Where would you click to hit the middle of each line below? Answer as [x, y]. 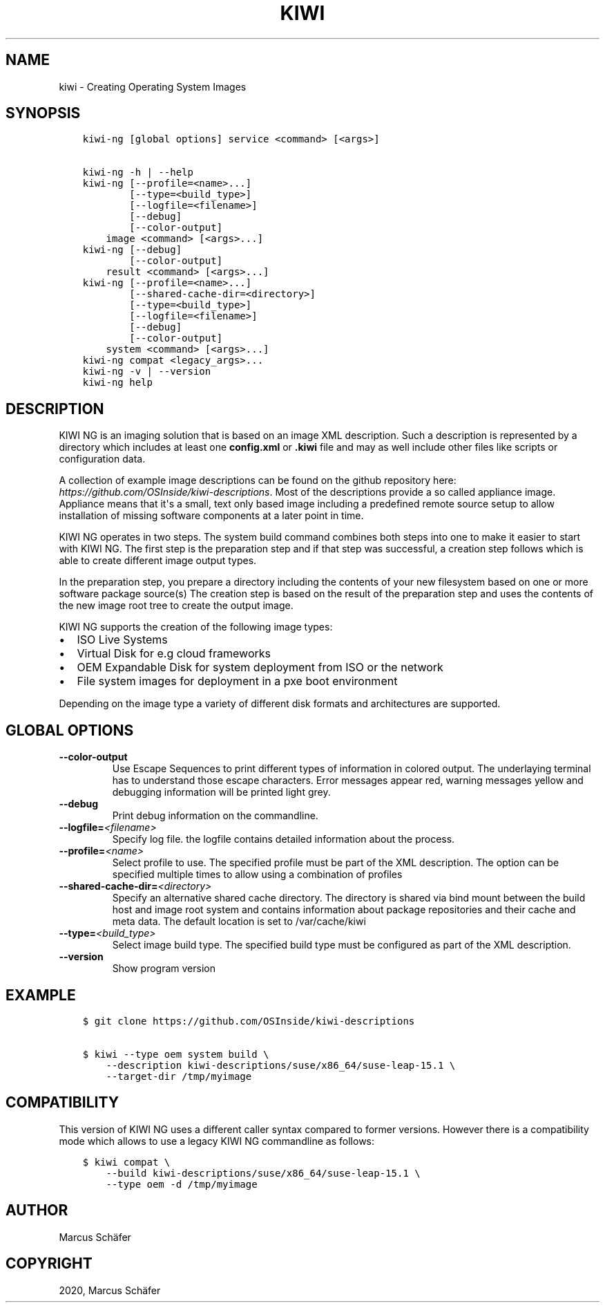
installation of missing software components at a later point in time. [211, 516]
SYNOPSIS [43, 113]
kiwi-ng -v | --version [147, 372]
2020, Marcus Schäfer [110, 1290]
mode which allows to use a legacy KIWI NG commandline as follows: [217, 1141]
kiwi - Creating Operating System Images [153, 86]
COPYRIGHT [49, 1264]
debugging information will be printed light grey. [221, 792]
